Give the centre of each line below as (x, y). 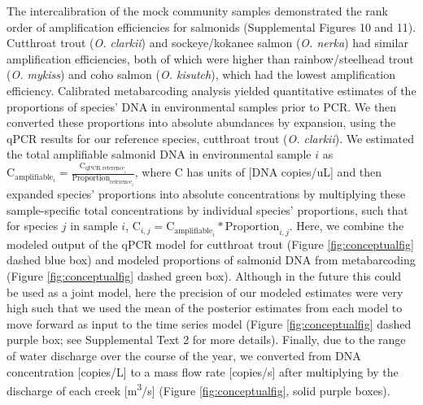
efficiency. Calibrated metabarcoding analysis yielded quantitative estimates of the (211, 90)
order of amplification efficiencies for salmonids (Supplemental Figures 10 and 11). (211, 26)
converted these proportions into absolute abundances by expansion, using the (201, 122)
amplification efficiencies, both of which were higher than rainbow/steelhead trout (210, 58)
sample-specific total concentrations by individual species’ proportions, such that (207, 209)
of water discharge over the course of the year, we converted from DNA (184, 356)
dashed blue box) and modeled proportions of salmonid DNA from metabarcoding (211, 260)
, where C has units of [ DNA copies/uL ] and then (258, 172)
